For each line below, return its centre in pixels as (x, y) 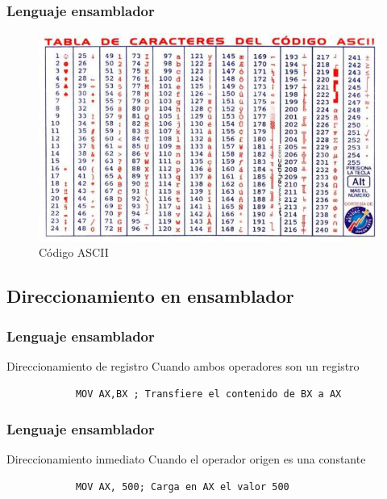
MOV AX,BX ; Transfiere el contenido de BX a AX (208, 394)
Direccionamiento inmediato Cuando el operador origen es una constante (186, 459)
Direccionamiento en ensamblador (150, 296)
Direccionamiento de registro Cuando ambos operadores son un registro (183, 365)
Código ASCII (74, 252)
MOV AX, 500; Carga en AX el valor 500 (182, 486)
